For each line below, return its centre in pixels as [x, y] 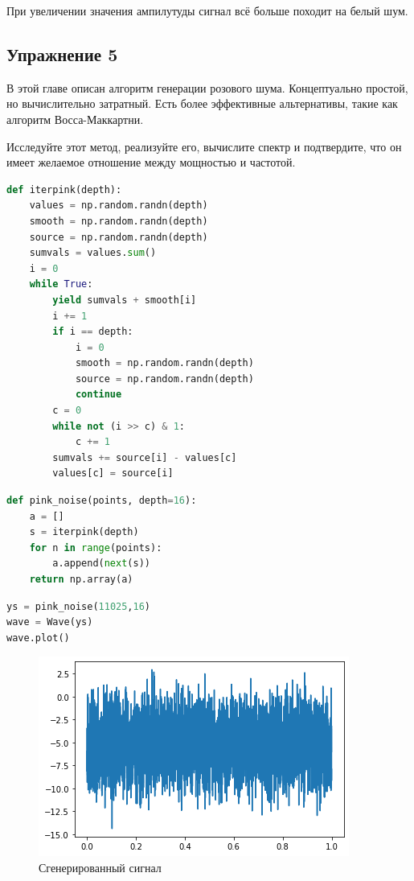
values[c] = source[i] [113, 473]
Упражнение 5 [62, 54]
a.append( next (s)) [101, 564]
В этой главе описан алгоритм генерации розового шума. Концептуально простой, [207, 87]
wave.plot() [38, 638]
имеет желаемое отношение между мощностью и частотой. [151, 162]
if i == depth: [93, 332]
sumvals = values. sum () [93, 253]
